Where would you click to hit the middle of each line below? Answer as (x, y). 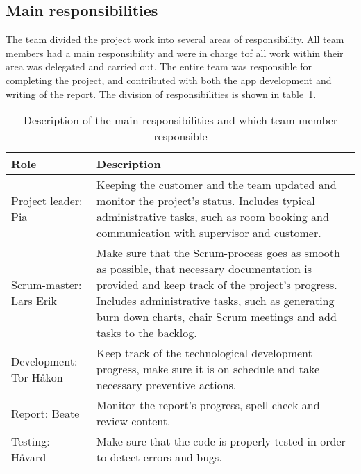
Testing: (31, 441)
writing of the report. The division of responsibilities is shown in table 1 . (161, 93)
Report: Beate (45, 413)
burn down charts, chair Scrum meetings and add (217, 317)
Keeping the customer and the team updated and (217, 185)
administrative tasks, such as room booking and (213, 217)
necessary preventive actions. (167, 385)
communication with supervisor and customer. (209, 233)
